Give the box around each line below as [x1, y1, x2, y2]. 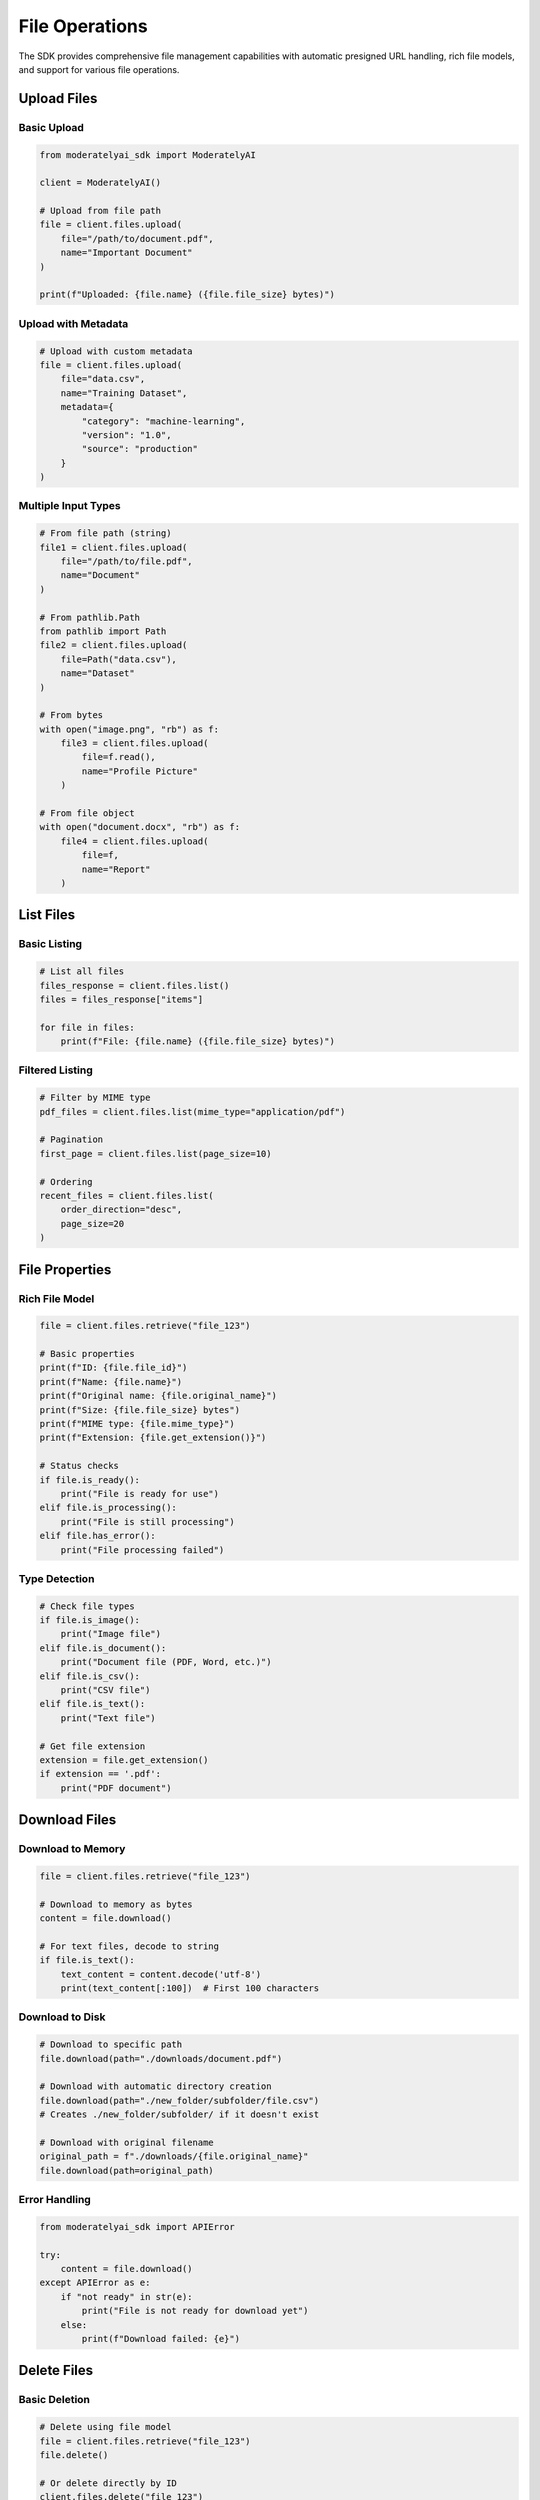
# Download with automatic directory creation [39, 2081, 272, 2092]
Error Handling [18, 2193, 92, 2207]
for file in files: [39, 1021, 135, 1033]
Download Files [18, 1811, 117, 1829]
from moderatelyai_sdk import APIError [39, 2221, 235, 2232]
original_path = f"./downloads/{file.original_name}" [39, 2151, 309, 2162]
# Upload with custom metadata [39, 345, 194, 357]
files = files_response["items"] [39, 993, 204, 1005]
